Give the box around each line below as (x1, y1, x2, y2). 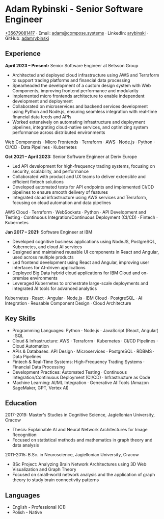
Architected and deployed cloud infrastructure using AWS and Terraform (12, 72, 160, 78)
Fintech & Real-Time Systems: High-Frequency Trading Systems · (12, 359, 145, 364)
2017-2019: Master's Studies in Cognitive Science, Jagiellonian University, (5, 412, 155, 418)
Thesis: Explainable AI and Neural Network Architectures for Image (12, 427, 148, 433)
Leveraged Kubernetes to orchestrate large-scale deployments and (12, 280, 149, 286)
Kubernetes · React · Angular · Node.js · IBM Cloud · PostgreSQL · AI (5, 295, 142, 301)
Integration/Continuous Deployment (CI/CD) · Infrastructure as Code (12, 374, 151, 380)
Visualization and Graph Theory (12, 467, 77, 472)
